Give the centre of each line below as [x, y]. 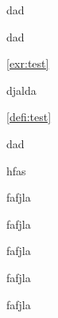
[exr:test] [28, 63]
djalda [21, 90]
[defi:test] [29, 117]
